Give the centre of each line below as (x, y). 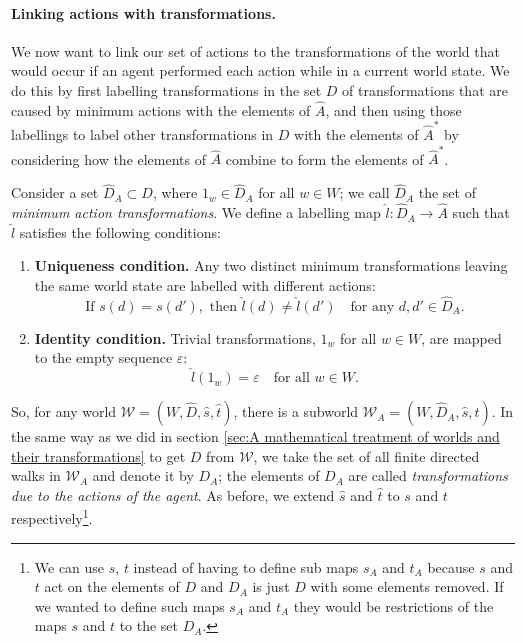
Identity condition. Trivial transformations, (175, 337)
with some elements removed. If (407, 586)
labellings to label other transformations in (142, 134)
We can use (69, 566)
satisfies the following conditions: (120, 231)
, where (175, 192)
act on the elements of (112, 586)
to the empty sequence (103, 357)
